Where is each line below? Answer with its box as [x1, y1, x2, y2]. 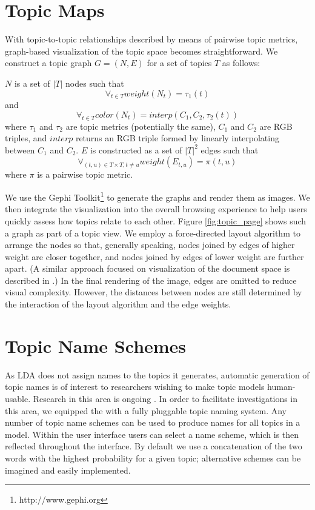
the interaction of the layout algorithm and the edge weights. [5, 298, 231, 310]
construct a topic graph [5, 56, 92, 69]
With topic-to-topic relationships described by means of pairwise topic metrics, [5, 33, 298, 45]
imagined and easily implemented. [5, 463, 131, 476]
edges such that [201, 143, 259, 156]
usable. [5, 392, 31, 404]
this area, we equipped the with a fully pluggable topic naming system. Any [5, 404, 287, 417]
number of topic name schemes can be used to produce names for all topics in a [5, 416, 300, 429]
